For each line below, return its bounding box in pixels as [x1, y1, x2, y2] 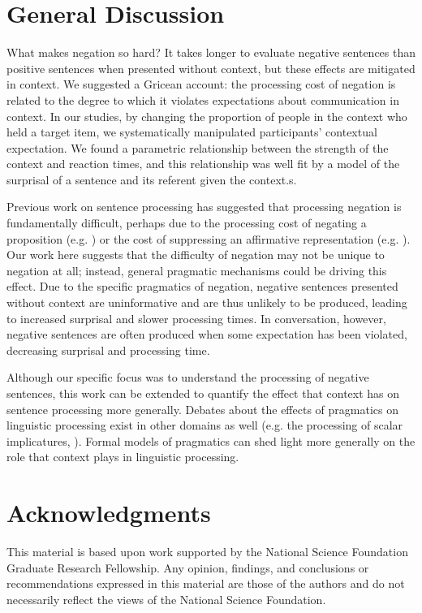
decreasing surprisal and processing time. [6, 341, 210, 358]
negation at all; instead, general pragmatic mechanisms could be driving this [6, 261, 387, 278]
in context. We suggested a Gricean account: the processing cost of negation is [6, 76, 396, 93]
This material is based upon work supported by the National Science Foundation [6, 543, 408, 560]
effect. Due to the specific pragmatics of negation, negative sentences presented [6, 278, 398, 295]
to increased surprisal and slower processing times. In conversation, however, [6, 309, 386, 326]
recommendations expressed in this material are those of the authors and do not [6, 575, 405, 592]
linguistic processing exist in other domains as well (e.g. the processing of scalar [6, 417, 403, 434]
